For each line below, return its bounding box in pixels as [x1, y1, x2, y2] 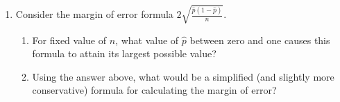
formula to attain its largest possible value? [32, 46, 216, 61]
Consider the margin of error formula [15, 7, 173, 21]
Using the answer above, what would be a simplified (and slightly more [32, 69, 334, 83]
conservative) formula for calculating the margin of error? [32, 83, 277, 97]
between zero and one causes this [189, 32, 330, 47]
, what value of [115, 32, 179, 47]
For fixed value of [32, 32, 107, 47]
